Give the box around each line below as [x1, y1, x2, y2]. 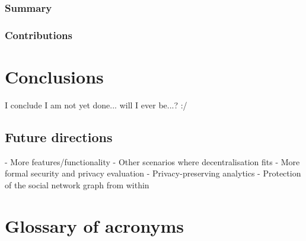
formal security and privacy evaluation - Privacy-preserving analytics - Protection [5, 167, 301, 179]
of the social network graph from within [5, 178, 149, 191]
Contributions [5, 27, 72, 42]
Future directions [5, 127, 113, 146]
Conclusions [5, 64, 104, 88]
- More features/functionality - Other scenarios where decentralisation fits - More [5, 155, 300, 168]
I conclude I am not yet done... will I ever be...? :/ [5, 98, 187, 111]
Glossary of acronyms [5, 213, 184, 237]
